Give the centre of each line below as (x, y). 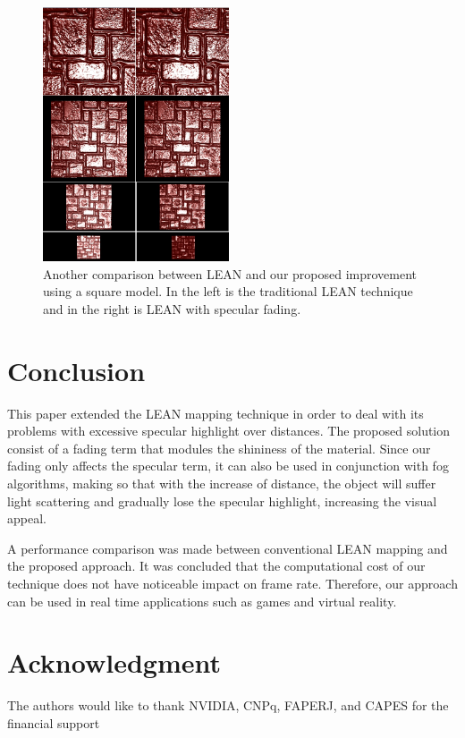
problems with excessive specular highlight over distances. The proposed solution (229, 431)
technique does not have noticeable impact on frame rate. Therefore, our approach (232, 584)
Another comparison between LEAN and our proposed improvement (230, 273)
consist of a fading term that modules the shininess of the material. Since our (219, 448)
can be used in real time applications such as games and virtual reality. (202, 601)
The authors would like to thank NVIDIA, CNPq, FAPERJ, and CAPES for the (228, 705)
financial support (54, 722)
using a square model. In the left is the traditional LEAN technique (228, 291)
